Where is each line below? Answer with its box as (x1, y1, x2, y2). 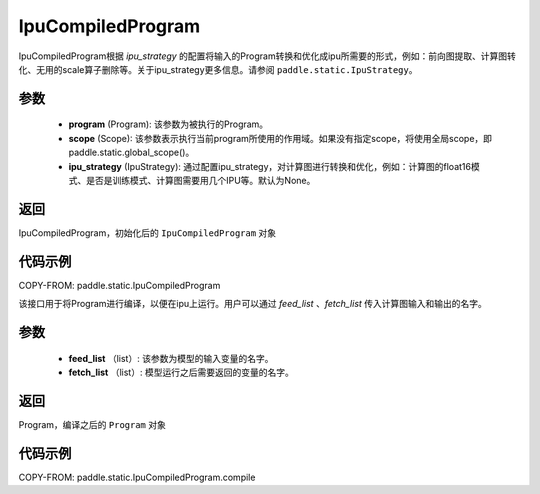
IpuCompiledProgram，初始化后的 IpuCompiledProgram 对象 (18, 226, 277, 239)
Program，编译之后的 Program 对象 (18, 418, 167, 430)
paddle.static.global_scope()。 (68, 146, 195, 159)
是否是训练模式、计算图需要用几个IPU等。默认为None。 (85, 174, 316, 186)
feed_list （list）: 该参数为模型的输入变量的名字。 (68, 352, 274, 364)
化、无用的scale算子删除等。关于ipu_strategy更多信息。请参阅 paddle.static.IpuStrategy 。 (18, 63, 418, 75)
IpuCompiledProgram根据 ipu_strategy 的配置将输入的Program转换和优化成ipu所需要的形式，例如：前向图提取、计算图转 (18, 50, 517, 62)
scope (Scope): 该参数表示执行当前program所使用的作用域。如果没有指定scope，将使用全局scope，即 (68, 132, 493, 144)
